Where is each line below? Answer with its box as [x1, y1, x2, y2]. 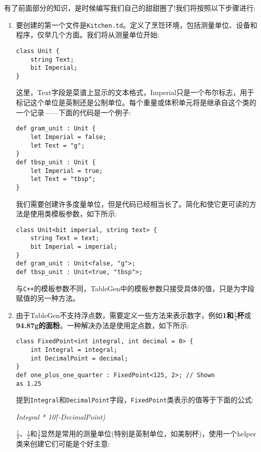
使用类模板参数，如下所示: [30, 208, 117, 219]
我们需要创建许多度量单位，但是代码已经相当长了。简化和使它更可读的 [16, 198, 249, 209]
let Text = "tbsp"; [30, 175, 96, 183]
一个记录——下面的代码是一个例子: [16, 107, 131, 117]
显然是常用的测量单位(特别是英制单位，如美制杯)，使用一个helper [40, 428, 256, 439]
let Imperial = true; [30, 167, 103, 174]
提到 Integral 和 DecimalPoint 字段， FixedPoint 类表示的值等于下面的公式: [16, 394, 254, 405]
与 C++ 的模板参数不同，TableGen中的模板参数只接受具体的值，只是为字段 [16, 283, 255, 293]
